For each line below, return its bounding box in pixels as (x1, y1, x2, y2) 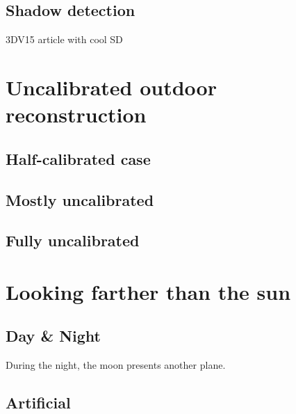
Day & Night (6, 325, 101, 347)
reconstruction (6, 100, 147, 129)
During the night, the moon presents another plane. (6, 358, 226, 372)
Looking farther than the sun (6, 277, 291, 305)
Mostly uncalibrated (6, 189, 154, 210)
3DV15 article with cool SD (6, 32, 123, 47)
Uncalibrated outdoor (6, 72, 217, 101)
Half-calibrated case (6, 148, 151, 169)
